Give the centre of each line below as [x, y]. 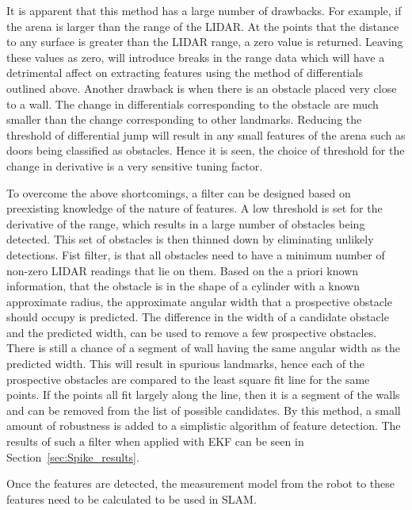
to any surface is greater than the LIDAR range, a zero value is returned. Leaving [205, 42]
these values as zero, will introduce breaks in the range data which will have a [196, 57]
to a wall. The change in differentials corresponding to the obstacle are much [193, 104]
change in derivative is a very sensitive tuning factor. [135, 165]
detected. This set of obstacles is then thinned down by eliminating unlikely [190, 239]
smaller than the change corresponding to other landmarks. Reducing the [184, 119]
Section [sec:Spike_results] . [73, 456]
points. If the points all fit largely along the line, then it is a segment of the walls [203, 395]
